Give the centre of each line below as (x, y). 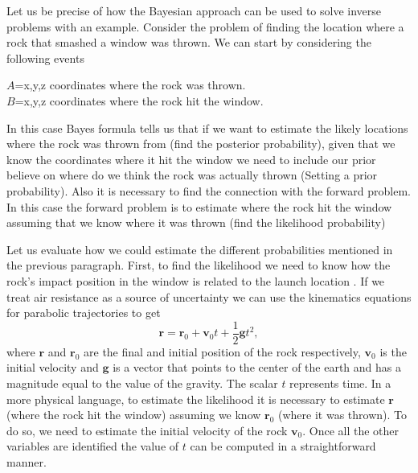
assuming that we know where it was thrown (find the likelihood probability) (196, 222)
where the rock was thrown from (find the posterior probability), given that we (201, 144)
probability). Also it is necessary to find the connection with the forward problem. (209, 190)
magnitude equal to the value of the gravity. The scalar (142, 383)
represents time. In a (340, 383)
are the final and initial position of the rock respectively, (222, 351)
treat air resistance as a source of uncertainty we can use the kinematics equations (209, 296)
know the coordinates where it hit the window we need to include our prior (191, 159)
